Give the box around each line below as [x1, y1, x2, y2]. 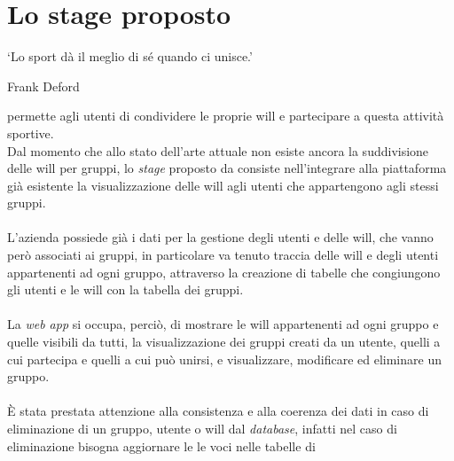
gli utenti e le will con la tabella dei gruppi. [7, 280, 244, 299]
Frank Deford [7, 76, 80, 95]
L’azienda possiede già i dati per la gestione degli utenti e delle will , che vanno [7, 228, 434, 246]
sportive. [7, 123, 54, 142]
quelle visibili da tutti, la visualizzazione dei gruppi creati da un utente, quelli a [7, 332, 441, 351]
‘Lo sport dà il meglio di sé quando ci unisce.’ [7, 47, 253, 66]
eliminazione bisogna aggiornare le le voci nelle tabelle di [7, 436, 316, 455]
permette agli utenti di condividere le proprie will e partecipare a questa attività [7, 106, 444, 125]
